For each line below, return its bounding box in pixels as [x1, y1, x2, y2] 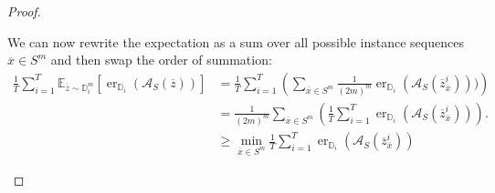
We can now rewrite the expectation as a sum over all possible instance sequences [7, 32, 464, 51]
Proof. [7, 2, 41, 20]
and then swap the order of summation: [50, 50, 272, 69]
